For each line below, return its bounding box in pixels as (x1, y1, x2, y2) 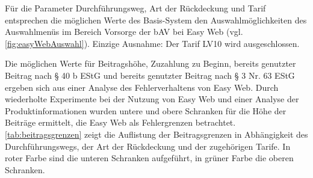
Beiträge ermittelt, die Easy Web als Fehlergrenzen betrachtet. (5, 116, 236, 129)
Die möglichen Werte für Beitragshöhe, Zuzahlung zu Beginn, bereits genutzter (5, 57, 296, 70)
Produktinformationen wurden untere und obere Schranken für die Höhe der (5, 104, 287, 117)
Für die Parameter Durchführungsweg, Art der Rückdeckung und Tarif (5, 2, 266, 14)
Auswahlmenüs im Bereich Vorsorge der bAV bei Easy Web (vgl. (5, 25, 243, 38)
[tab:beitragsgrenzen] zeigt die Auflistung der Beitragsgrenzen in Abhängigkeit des (5, 127, 308, 140)
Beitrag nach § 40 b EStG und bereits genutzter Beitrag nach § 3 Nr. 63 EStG (5, 69, 295, 81)
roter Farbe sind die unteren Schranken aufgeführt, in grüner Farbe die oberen (5, 152, 294, 164)
